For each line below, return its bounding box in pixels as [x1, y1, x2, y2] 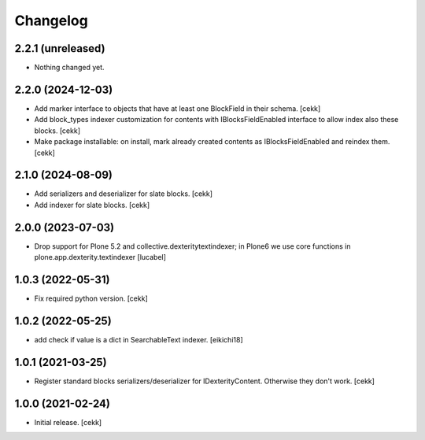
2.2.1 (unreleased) [14, 42, 105, 55]
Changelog [14, 12, 88, 29]
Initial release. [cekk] [34, 417, 102, 427]
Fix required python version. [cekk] [34, 294, 149, 303]
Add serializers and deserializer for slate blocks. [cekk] [34, 189, 213, 198]
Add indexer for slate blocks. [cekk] [34, 200, 150, 209]
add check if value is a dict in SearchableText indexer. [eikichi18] [34, 335, 243, 344]
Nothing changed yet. [34, 63, 105, 72]
